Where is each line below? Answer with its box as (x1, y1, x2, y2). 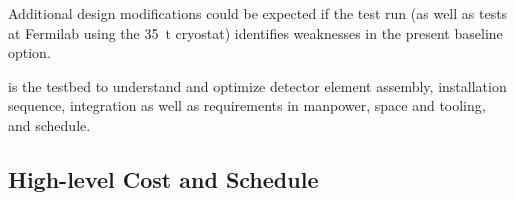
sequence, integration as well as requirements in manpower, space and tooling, (8, 95, 486, 116)
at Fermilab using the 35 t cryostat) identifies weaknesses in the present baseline (8, 22, 503, 43)
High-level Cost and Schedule (8, 163, 319, 194)
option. (8, 42, 51, 63)
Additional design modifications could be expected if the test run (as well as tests (8, 3, 508, 23)
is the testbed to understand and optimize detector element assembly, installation (8, 75, 507, 96)
